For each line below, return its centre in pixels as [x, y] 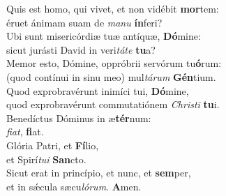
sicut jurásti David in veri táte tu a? [81, 49]
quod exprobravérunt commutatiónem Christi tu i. [113, 104]
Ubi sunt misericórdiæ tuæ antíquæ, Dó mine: [104, 36]
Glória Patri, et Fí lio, [53, 145]
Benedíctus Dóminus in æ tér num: [79, 118]
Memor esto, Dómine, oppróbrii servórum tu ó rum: [114, 63]
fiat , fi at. [25, 131]
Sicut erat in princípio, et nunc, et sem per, [99, 173]
